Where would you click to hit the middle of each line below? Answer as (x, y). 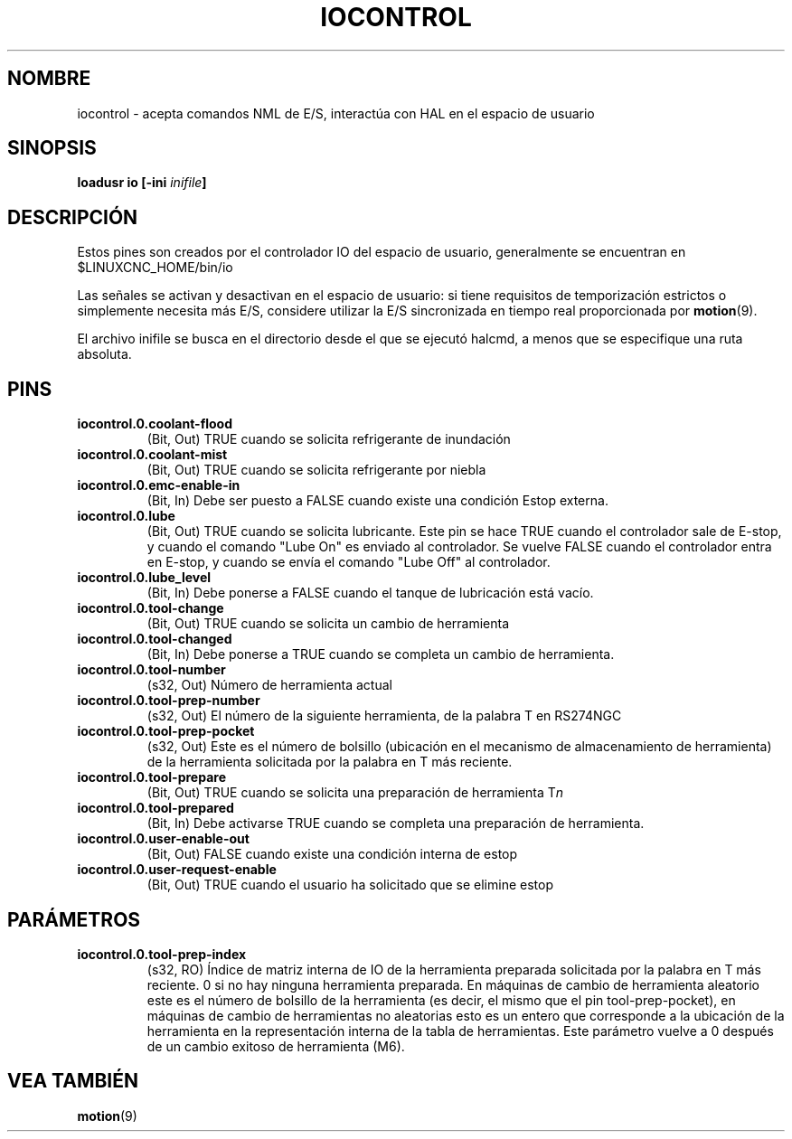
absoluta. (104, 354)
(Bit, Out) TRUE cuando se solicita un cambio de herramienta (328, 624)
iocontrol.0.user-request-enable (177, 870)
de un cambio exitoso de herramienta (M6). (276, 1046)
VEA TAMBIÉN (73, 1081)
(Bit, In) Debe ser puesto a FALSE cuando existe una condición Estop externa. (377, 501)
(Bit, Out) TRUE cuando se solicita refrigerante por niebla (316, 470)
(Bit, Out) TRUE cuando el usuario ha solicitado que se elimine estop (350, 885)
